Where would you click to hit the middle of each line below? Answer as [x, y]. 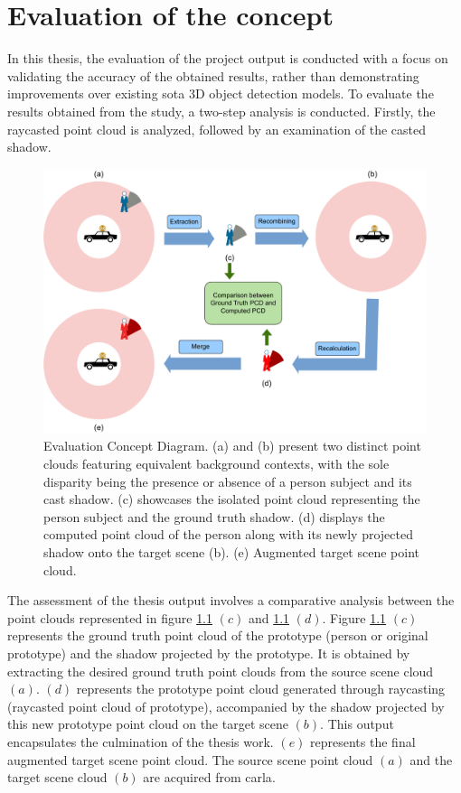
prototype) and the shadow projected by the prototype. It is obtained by [209, 653]
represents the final [363, 741]
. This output [357, 724]
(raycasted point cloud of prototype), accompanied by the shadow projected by [226, 706]
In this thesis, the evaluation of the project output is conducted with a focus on [228, 58]
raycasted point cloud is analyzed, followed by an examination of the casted [217, 129]
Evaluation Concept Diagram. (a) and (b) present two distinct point [232, 446]
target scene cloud [57, 777]
